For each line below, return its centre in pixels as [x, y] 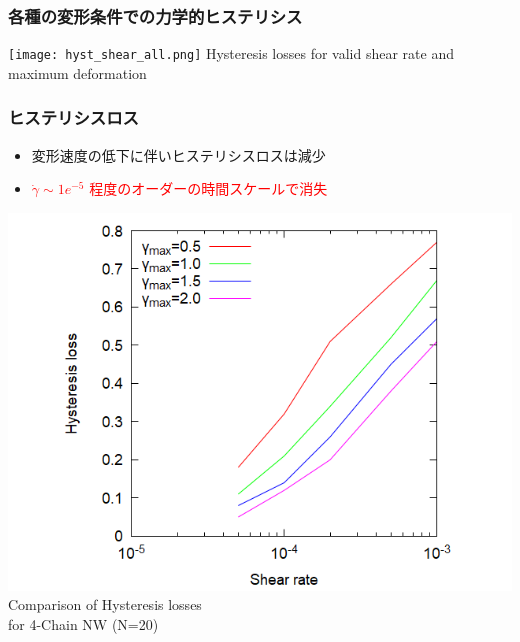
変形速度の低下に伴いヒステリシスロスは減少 [178, 154]
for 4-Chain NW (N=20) [83, 624]
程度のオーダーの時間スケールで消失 [208, 188]
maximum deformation [77, 72]
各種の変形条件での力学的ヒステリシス [155, 15]
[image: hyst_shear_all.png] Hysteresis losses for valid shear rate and [231, 53]
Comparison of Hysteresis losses [105, 604]
